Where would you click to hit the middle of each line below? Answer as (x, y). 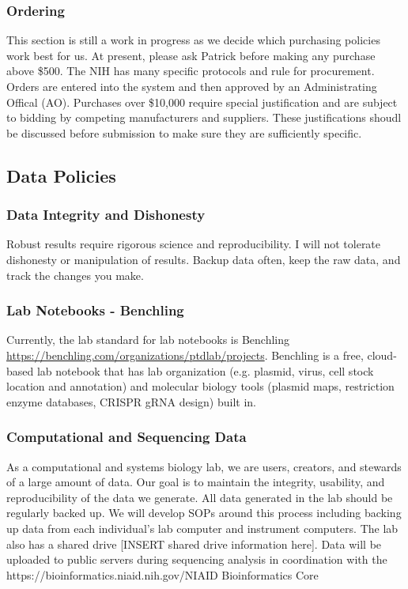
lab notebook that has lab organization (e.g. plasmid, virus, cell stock (205, 370)
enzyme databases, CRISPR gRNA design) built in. (132, 401)
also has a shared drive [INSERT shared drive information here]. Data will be (194, 544)
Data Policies (61, 175)
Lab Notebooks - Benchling (95, 310)
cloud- (382, 355)
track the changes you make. (75, 275)
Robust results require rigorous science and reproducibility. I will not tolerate (194, 244)
